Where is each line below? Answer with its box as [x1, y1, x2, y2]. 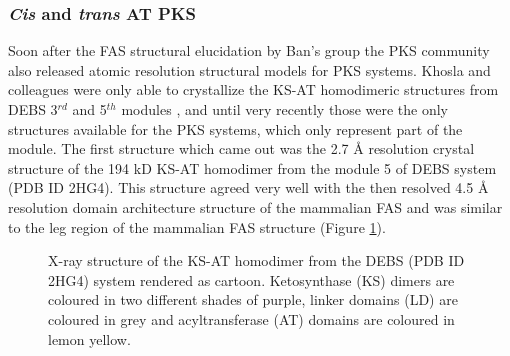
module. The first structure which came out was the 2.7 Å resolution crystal [8, 138, 475, 159]
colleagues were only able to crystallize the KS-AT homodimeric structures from [8, 79, 499, 100]
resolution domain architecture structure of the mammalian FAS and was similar [8, 196, 503, 217]
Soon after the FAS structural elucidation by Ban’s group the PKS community [8, 40, 490, 61]
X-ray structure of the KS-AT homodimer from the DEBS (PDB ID [48, 250, 465, 271]
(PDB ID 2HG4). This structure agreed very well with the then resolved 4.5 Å [8, 177, 489, 198]
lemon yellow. [48, 328, 131, 349]
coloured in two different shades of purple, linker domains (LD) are [48, 289, 458, 310]
